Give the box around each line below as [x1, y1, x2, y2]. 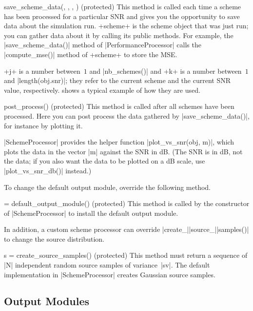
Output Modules [4, 293, 90, 308]
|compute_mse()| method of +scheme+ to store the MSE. [4, 49, 177, 59]
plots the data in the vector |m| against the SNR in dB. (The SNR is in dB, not [4, 146, 243, 156]
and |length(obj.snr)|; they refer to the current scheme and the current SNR [4, 75, 231, 85]
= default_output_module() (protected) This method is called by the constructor [4, 198, 250, 208]
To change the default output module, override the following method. [4, 182, 211, 192]
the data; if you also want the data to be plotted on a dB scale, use [4, 156, 205, 166]
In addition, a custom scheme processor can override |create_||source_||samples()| [4, 224, 249, 234]
